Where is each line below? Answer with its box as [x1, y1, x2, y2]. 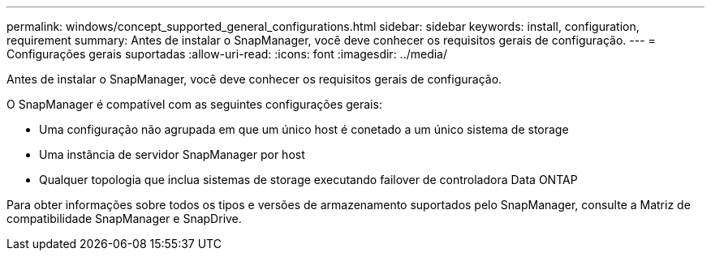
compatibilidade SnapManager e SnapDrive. [6, 212, 242, 225]
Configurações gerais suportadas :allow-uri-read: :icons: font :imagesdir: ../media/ [6, 47, 448, 61]
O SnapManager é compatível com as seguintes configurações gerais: [6, 97, 382, 111]
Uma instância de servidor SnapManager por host [39, 148, 305, 161]
